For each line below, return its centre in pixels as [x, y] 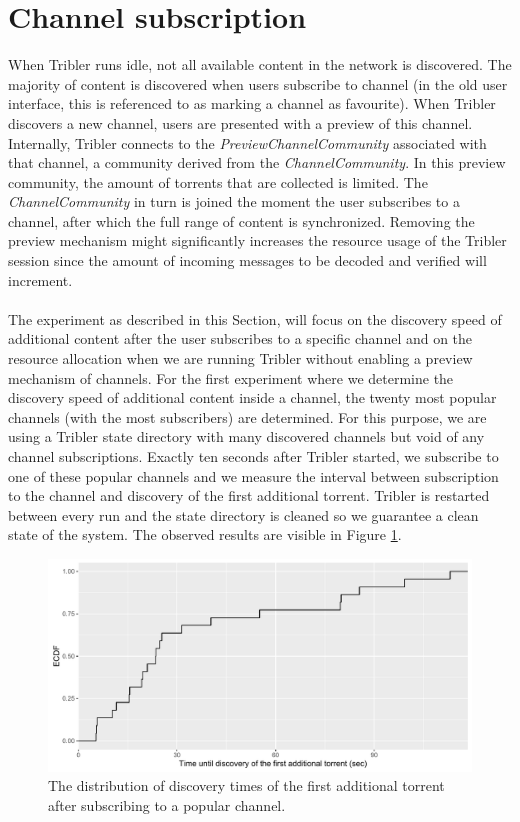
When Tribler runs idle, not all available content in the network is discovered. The [260, 64]
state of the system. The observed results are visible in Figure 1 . [205, 534]
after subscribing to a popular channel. [167, 804]
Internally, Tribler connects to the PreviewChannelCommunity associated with [247, 142]
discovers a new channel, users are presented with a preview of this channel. [240, 122]
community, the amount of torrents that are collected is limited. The [218, 181]
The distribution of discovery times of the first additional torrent [246, 785]
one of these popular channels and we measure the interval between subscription [253, 475]
